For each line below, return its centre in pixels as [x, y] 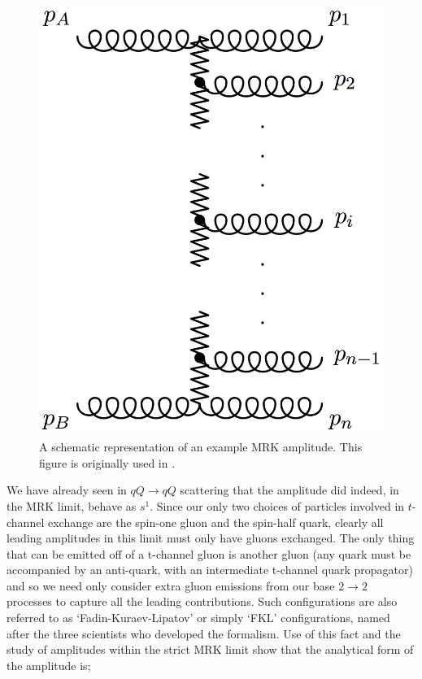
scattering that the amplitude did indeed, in [289, 490]
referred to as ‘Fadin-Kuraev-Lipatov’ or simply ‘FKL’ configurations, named [198, 618]
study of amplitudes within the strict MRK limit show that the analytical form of [210, 649]
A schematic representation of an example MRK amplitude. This [201, 447]
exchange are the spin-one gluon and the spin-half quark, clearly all [215, 522]
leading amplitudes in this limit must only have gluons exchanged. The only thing [211, 538]
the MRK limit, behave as [72, 505]
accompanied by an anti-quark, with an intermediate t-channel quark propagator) [210, 570]
